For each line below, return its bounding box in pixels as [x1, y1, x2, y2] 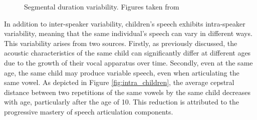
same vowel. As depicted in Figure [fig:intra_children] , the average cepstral [4, 77, 234, 87]
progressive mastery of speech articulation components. [4, 106, 173, 116]
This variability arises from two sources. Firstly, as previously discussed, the [4, 37, 237, 48]
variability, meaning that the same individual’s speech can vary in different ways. [4, 28, 252, 38]
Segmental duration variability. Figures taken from [24, 1, 179, 11]
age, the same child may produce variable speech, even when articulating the [4, 67, 239, 77]
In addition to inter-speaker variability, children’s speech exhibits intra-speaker [4, 18, 245, 28]
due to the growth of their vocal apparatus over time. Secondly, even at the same [4, 57, 253, 67]
